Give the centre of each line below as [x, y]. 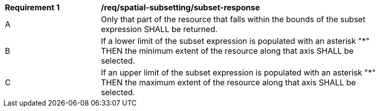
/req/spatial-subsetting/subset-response [181, 7]
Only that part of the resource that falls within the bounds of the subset [233, 19]
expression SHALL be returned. [159, 29]
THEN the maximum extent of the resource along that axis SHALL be [229, 82]
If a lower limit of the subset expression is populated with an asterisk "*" [235, 41]
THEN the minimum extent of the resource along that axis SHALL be [227, 51]
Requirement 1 [32, 7]
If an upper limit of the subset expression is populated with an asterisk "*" [238, 73]
